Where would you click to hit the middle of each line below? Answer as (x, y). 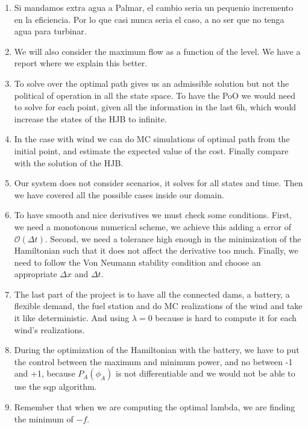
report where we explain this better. (81, 63)
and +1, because (45, 373)
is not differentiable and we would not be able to (206, 373)
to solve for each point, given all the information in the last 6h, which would (155, 107)
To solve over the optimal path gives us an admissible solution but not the (152, 83)
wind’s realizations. (49, 329)
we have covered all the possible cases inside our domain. (119, 194)
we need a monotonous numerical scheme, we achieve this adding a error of (153, 226)
